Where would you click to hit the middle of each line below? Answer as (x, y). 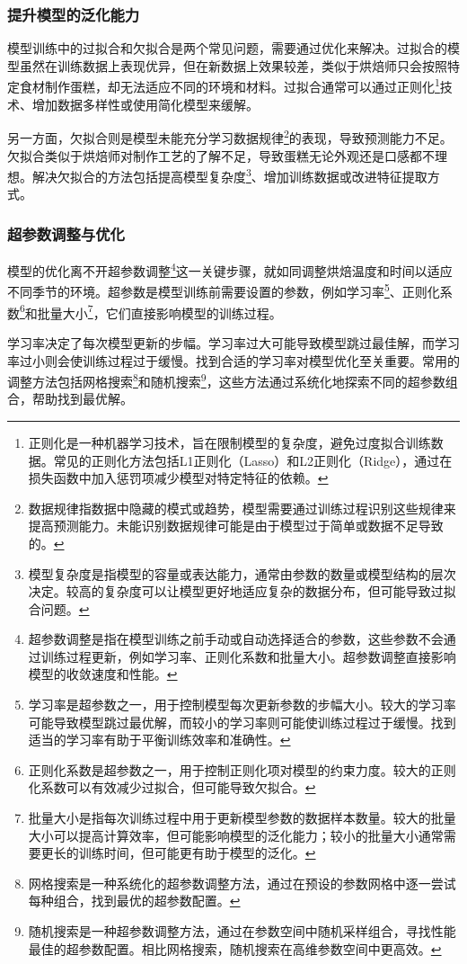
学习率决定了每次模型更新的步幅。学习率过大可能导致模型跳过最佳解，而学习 (233, 342)
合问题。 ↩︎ (59, 608)
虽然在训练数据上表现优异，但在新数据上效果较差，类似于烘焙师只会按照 (233, 65)
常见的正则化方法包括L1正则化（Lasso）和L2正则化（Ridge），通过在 (253, 460)
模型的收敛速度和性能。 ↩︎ (103, 674)
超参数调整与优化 (66, 233)
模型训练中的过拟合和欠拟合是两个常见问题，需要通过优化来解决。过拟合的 (227, 48)
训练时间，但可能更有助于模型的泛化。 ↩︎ (197, 853)
